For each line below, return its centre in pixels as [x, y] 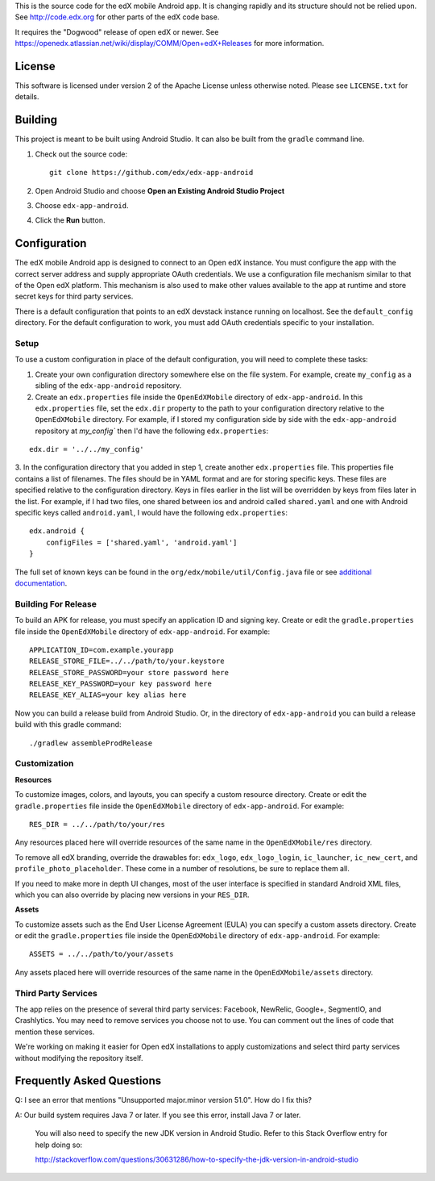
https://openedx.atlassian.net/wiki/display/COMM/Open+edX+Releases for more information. [170, 44]
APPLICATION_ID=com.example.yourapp [101, 650]
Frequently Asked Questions [88, 1081]
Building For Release [56, 603]
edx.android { [57, 531]
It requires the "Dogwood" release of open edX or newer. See [117, 31]
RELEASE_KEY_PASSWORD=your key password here [121, 684]
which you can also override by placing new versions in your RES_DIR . [132, 895]
